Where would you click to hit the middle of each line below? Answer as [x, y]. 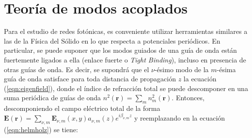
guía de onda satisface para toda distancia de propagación [90, 79]
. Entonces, [188, 98]
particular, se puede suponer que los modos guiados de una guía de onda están [120, 50]
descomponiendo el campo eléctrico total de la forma [82, 108]
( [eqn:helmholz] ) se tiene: [41, 129]
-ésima [226, 69]
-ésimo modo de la [181, 69]
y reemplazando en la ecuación [180, 118]
